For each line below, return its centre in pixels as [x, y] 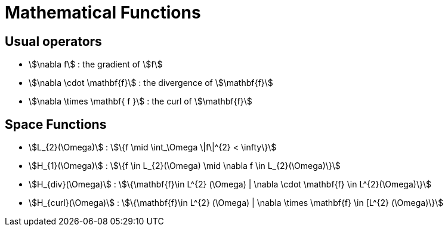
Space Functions [56, 124]
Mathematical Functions [103, 13]
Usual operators [53, 41]
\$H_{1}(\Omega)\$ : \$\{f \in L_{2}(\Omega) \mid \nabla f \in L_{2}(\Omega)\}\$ [185, 166]
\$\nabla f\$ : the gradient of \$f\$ [96, 64]
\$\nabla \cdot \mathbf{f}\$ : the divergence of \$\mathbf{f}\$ [151, 83]
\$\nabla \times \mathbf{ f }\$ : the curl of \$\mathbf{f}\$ [140, 101]
